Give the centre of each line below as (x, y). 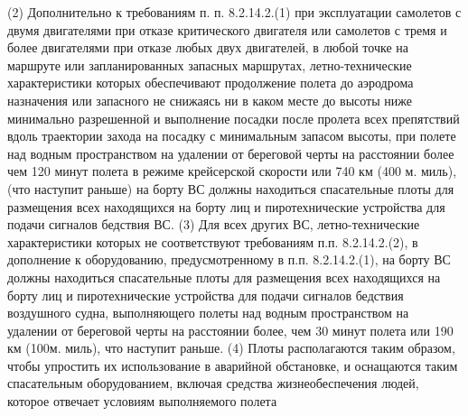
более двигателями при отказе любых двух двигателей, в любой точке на (208, 47)
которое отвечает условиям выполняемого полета (142, 401)
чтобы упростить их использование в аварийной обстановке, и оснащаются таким (233, 365)
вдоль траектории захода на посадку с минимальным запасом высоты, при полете (232, 136)
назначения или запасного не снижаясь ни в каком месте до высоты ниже (210, 100)
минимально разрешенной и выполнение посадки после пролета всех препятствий (234, 118)
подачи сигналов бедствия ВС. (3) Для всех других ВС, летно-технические (214, 224)
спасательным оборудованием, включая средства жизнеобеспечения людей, (213, 383)
